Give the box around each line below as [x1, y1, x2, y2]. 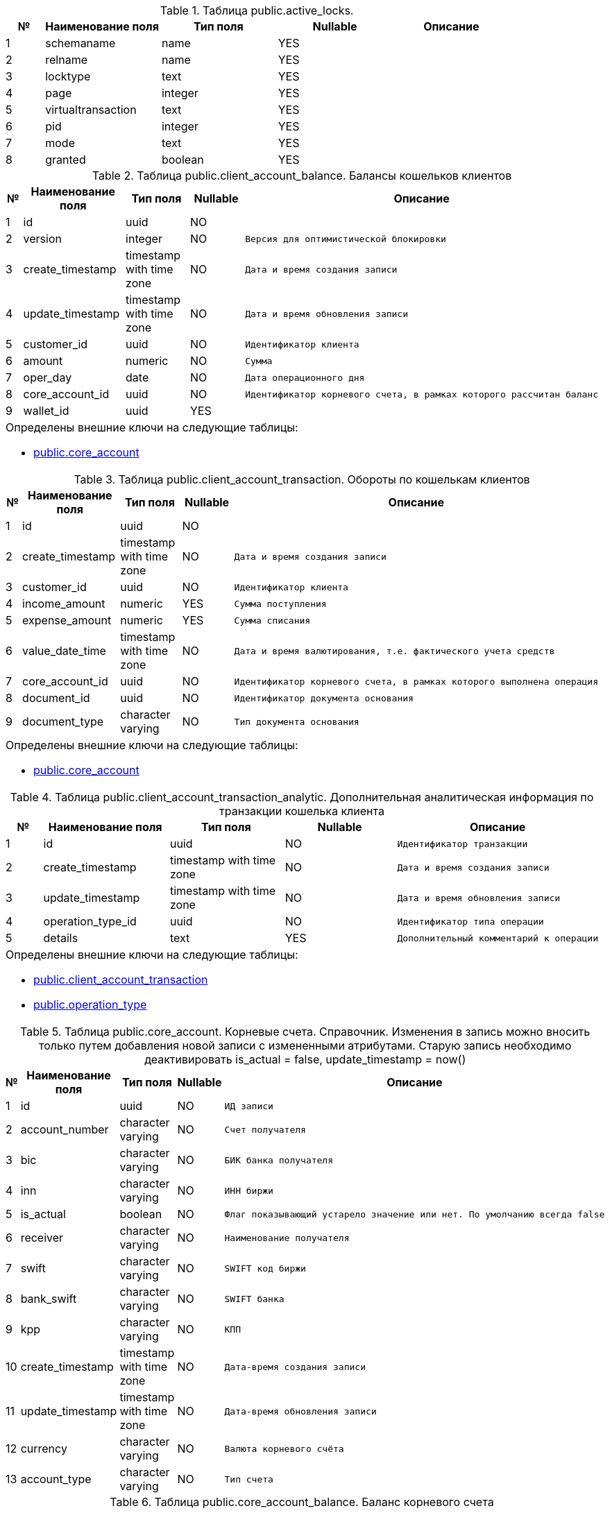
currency [20, 1442, 67, 1455]
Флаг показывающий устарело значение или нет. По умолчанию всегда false [224, 1208, 605, 1220]
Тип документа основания [234, 716, 359, 727]
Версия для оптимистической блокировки [245, 233, 446, 244]
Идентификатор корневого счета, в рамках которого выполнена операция [234, 676, 598, 687]
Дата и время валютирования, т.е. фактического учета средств [234, 645, 555, 656]
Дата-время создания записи [224, 1361, 366, 1372]
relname [45, 53, 87, 67]
